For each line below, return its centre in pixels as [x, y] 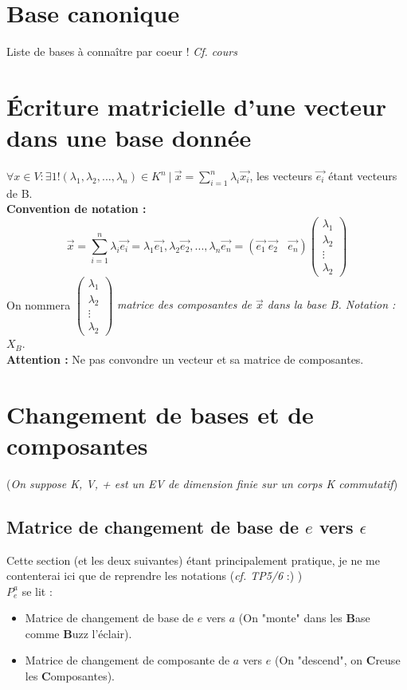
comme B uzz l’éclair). [78, 633]
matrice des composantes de [185, 304]
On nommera [39, 304]
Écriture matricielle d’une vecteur [197, 106]
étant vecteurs [363, 176]
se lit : [37, 591]
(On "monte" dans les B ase [304, 618]
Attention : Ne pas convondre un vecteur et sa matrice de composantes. [185, 359]
